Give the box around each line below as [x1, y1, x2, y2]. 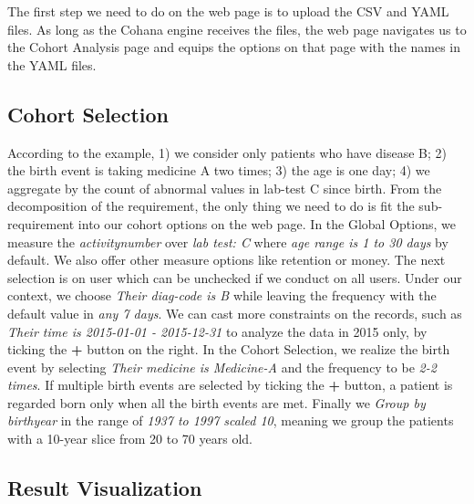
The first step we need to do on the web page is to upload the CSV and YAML [7, 2, 449, 20]
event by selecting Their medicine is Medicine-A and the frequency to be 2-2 [7, 357, 437, 376]
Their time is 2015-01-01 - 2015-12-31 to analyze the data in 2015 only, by [7, 321, 428, 341]
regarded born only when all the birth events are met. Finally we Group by [7, 393, 426, 412]
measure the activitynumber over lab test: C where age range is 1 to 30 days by [7, 232, 448, 251]
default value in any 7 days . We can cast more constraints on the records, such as [7, 303, 462, 322]
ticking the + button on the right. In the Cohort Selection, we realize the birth [7, 340, 450, 359]
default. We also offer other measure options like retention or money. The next [7, 250, 446, 269]
